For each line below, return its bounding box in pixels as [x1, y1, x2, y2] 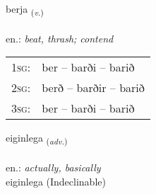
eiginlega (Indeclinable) [6, 173, 106, 188]
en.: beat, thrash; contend [6, 30, 114, 45]
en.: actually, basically [6, 160, 101, 175]
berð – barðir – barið [42, 79, 145, 96]
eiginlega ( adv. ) [6, 130, 68, 147]
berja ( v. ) [6, 1, 44, 18]
